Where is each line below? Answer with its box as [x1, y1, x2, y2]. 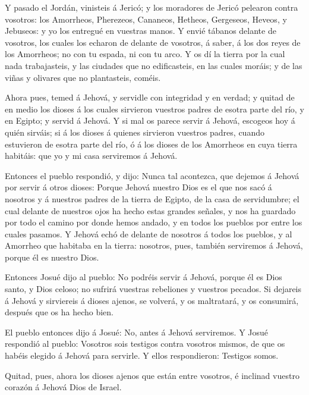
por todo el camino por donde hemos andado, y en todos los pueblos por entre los [5, 216, 302, 228]
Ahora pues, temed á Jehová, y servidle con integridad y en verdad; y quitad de [5, 91, 295, 104]
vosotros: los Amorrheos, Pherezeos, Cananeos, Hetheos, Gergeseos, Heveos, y [5, 12, 287, 25]
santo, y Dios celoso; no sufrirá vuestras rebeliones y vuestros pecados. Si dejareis [5, 283, 302, 295]
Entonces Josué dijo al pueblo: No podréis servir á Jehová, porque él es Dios [5, 271, 282, 283]
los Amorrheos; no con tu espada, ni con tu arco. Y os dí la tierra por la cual [5, 48, 285, 60]
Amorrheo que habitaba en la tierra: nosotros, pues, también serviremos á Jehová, [5, 239, 303, 252]
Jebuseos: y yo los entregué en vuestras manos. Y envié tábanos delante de [5, 24, 276, 37]
